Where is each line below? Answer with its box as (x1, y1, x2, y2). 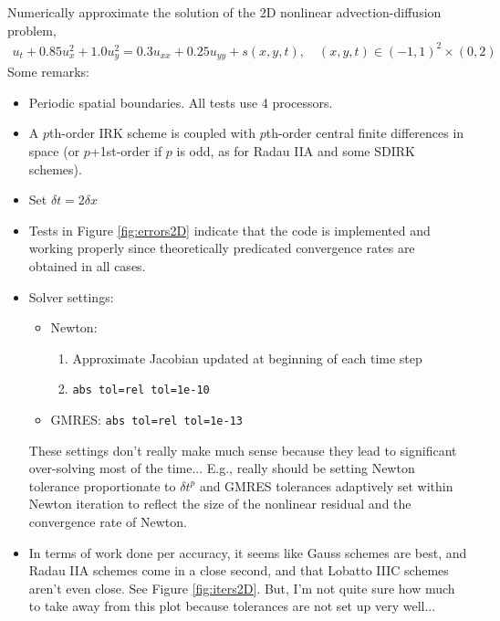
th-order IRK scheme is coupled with (49, 123, 255, 142)
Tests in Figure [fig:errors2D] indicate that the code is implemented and (28, 220, 431, 239)
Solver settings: (28, 287, 114, 306)
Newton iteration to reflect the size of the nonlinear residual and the (28, 494, 411, 513)
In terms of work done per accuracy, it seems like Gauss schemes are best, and (28, 542, 467, 562)
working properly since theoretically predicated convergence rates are (28, 238, 415, 258)
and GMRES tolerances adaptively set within (199, 476, 453, 495)
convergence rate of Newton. (28, 511, 187, 531)
